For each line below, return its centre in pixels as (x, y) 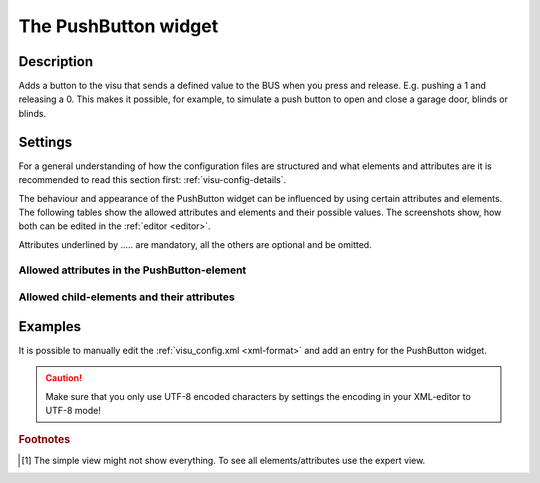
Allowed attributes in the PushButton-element (132, 270)
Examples (50, 326)
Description (56, 61)
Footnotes (44, 440)
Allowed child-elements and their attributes (126, 297)
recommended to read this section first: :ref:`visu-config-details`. (152, 180)
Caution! (64, 378)
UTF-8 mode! (73, 410)
